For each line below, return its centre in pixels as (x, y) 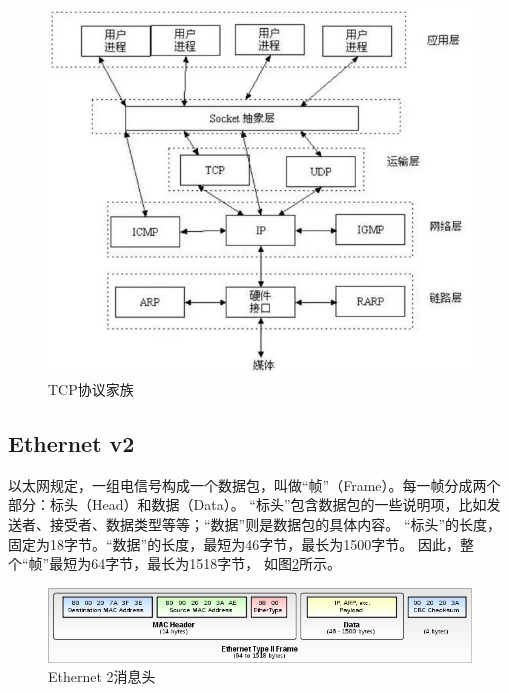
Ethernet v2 (71, 442)
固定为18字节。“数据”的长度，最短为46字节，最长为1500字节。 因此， (234, 543)
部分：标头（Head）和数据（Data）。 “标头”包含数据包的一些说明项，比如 (247, 504)
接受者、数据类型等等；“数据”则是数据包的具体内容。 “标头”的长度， (275, 523)
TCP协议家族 (91, 388)
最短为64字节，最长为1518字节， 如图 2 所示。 (195, 563)
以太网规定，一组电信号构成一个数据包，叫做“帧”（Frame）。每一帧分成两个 (254, 484)
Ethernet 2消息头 (102, 676)
